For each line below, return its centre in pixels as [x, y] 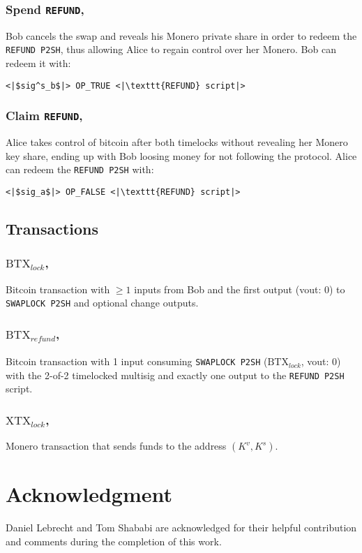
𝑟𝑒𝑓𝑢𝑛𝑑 [43, 339]
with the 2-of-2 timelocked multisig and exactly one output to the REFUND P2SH [175, 375]
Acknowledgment [89, 494]
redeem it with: [38, 63]
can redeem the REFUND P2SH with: [80, 169]
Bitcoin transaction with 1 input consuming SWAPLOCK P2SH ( [137, 361]
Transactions [52, 228]
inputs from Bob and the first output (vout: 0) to [240, 289]
